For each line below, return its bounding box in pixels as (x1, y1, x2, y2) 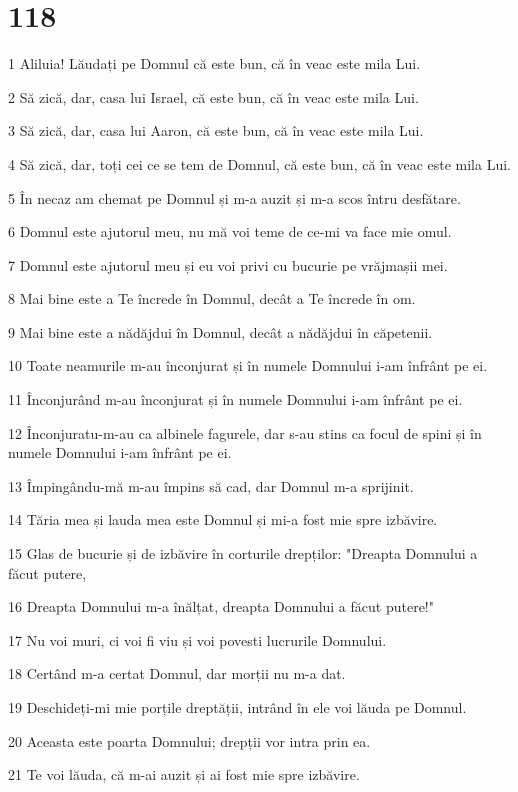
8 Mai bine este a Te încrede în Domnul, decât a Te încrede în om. (8, 288, 416, 309)
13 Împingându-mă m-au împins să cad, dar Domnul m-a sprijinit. (8, 475, 414, 496)
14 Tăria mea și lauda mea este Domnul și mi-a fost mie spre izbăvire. (8, 509, 438, 530)
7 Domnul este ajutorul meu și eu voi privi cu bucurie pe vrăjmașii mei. (8, 254, 448, 275)
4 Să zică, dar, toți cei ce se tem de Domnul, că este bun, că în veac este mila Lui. (8, 153, 511, 174)
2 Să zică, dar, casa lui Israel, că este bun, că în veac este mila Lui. (8, 86, 419, 107)
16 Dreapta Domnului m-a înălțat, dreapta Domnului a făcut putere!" (8, 596, 434, 617)
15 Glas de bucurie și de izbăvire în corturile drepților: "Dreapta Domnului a (8, 543, 478, 564)
